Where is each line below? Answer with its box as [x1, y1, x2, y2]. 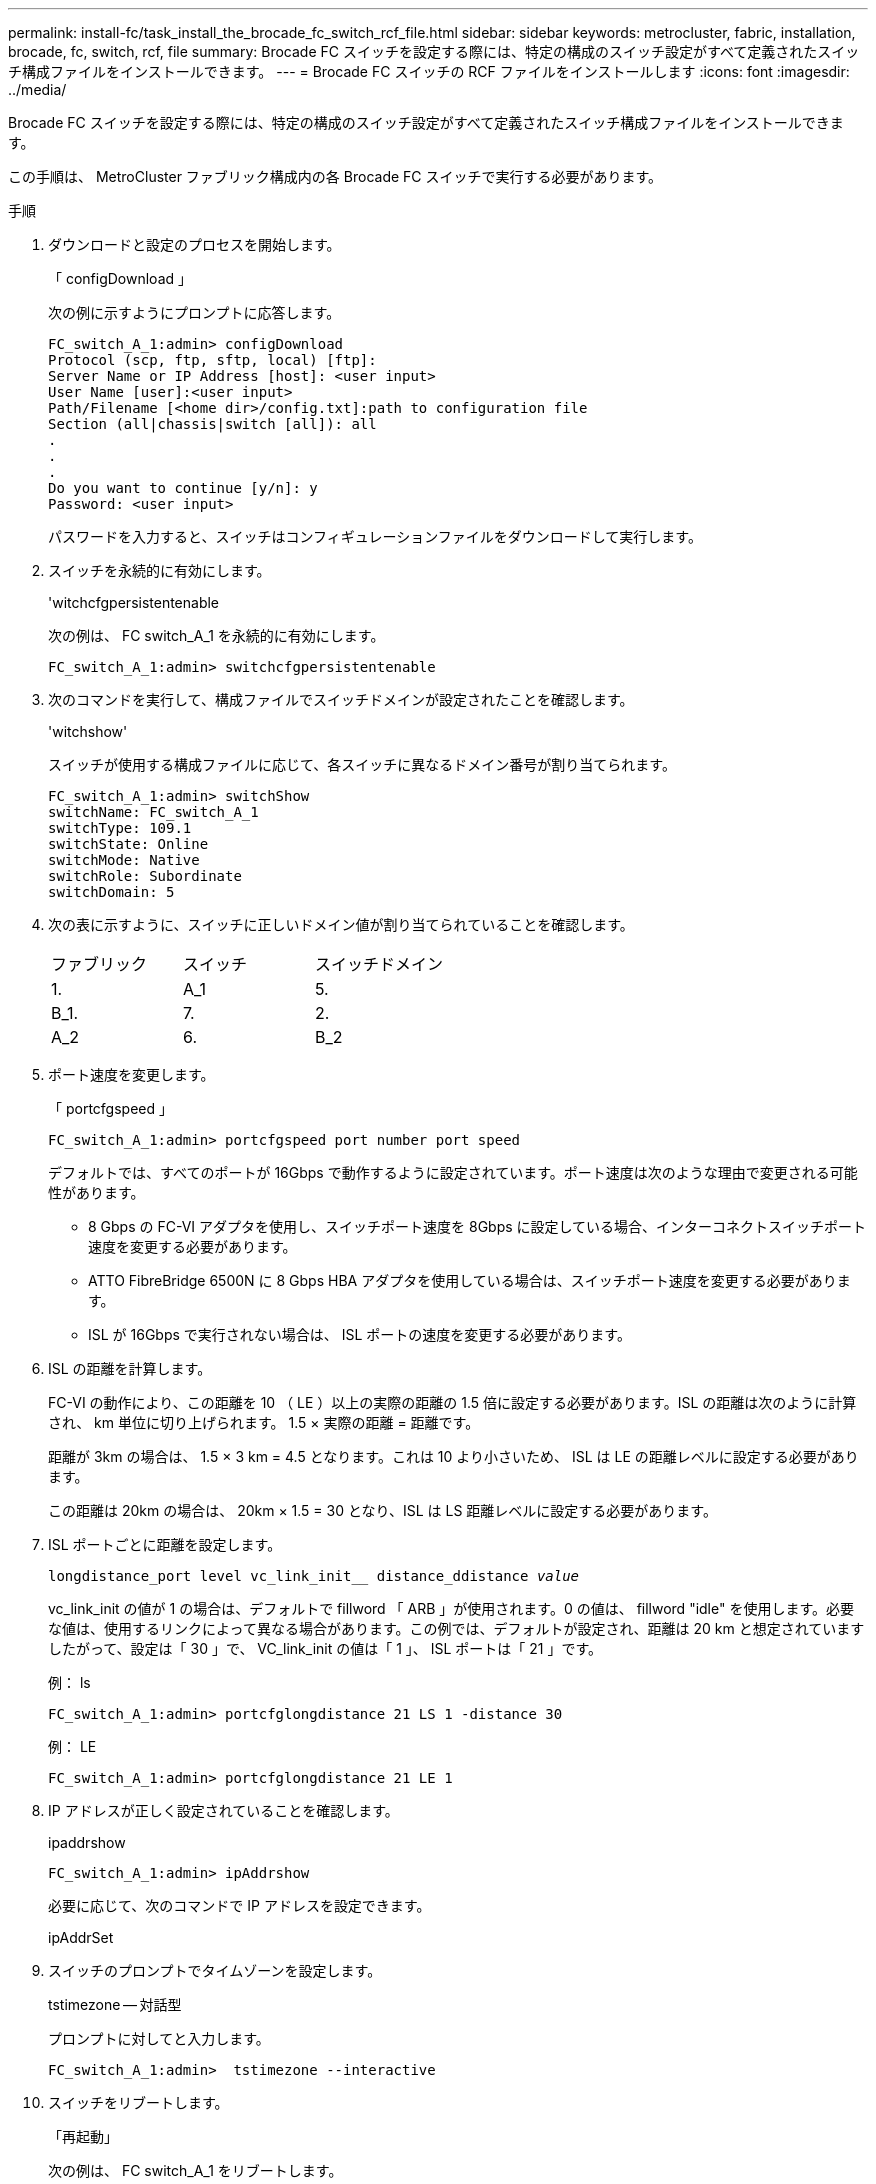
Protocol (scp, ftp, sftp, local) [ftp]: [48, 352, 377, 368]
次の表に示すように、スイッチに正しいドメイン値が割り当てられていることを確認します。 [48, 916, 634, 933]
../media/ [8, 81, 67, 98]
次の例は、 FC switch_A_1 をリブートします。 [48, 2162, 343, 2179]
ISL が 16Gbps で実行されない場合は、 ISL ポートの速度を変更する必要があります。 [88, 1326, 631, 1343]
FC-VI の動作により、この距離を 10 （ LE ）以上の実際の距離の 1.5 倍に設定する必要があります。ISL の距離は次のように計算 [48, 1394, 857, 1411]
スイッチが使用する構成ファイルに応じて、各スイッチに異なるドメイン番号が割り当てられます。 [48, 756, 676, 773]
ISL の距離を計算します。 [48, 1360, 212, 1377]
